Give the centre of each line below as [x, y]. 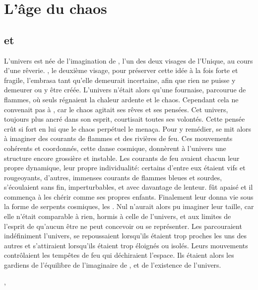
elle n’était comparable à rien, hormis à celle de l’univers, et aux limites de [118, 216]
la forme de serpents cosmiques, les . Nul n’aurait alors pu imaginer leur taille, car [129, 206]
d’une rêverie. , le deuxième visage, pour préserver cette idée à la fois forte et [121, 70]
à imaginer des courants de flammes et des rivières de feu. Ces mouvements [118, 138]
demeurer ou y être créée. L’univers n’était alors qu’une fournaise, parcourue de [125, 90]
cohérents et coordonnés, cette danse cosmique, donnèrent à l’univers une [115, 148]
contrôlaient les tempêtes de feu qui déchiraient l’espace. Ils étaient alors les [119, 255]
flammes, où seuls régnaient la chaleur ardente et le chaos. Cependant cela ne [121, 99]
